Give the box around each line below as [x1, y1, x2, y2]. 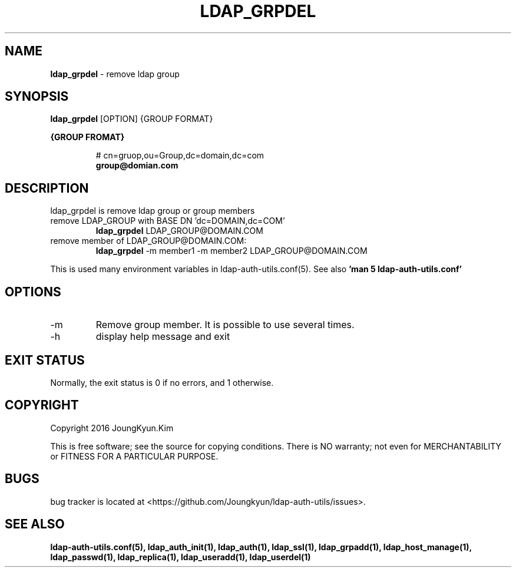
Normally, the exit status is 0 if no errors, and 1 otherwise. [50, 377, 274, 388]
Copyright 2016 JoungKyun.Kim [50, 422, 174, 433]
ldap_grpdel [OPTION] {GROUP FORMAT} [50, 114, 213, 124]
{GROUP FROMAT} [50, 132, 125, 143]
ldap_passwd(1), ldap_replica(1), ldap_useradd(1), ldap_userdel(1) [50, 551, 311, 562]
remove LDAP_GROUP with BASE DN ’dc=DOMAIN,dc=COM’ [50, 216, 285, 226]
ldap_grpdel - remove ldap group [50, 68, 180, 79]
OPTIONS [5, 284, 61, 299]
